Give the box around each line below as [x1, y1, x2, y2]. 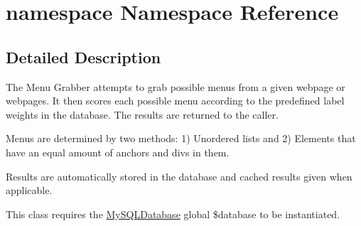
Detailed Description [6, 45, 161, 68]
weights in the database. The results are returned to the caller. [6, 107, 279, 122]
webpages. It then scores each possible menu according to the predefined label [6, 93, 345, 108]
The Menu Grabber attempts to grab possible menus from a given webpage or [6, 79, 345, 94]
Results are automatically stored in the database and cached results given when [6, 168, 352, 183]
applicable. [6, 183, 53, 198]
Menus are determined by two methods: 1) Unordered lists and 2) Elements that [6, 131, 356, 146]
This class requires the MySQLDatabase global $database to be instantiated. [6, 206, 340, 221]
